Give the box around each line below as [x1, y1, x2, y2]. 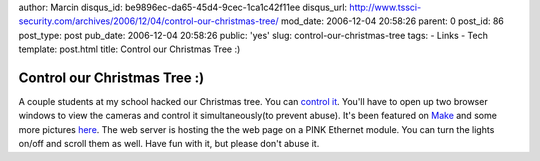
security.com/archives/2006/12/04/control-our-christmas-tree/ [18, 15, 279, 27]
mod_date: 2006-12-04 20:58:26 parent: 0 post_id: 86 [280, 15, 505, 27]
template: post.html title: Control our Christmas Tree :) [18, 43, 241, 55]
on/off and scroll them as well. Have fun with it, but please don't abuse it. [18, 138, 320, 150]
